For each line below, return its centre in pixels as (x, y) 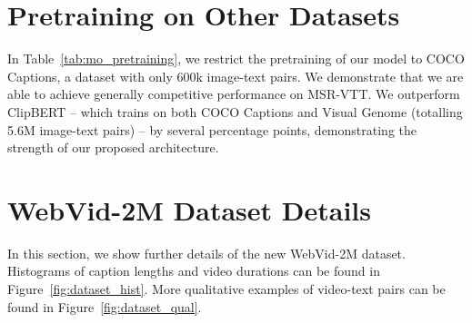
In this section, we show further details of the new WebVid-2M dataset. (206, 253)
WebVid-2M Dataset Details (189, 209)
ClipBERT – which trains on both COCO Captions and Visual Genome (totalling (235, 111)
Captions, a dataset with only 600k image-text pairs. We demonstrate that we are (236, 76)
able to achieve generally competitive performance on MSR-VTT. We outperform (234, 94)
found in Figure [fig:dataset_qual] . (105, 306)
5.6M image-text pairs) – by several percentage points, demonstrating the (212, 129)
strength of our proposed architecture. (113, 147)
